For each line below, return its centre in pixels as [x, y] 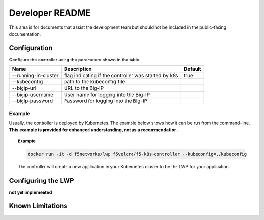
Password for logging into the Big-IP [106, 101]
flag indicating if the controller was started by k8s [121, 76]
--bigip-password [33, 101]
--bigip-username [33, 95]
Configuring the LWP [42, 180]
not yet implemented [31, 192]
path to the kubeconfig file [94, 82]
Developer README [50, 13]
